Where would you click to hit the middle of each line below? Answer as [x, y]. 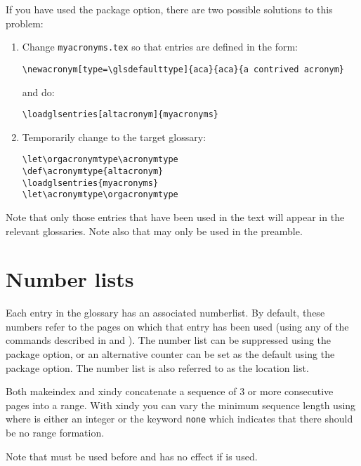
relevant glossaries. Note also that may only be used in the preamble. [154, 231]
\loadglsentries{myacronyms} [90, 183]
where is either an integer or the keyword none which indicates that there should [179, 419]
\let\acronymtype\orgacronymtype [100, 195]
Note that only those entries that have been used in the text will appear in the [175, 217]
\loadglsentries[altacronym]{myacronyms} [120, 115]
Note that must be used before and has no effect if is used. [132, 456]
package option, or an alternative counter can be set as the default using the [170, 354]
